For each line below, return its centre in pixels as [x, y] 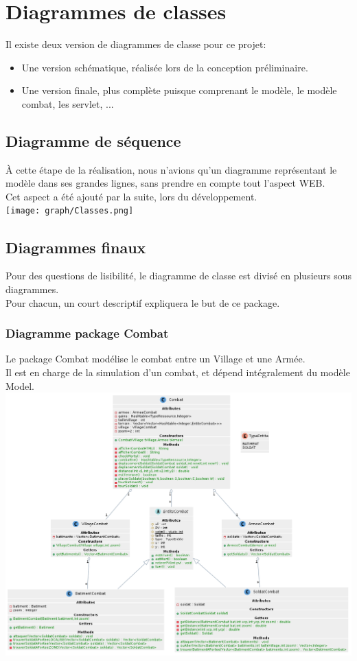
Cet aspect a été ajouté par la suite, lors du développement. [131, 196]
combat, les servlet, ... [68, 103]
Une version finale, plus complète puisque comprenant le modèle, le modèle [179, 90]
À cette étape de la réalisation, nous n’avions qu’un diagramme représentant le [171, 169]
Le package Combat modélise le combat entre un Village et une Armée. [156, 359]
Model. [20, 385]
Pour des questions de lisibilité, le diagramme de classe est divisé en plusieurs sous [179, 276]
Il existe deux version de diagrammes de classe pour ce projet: [136, 44]
